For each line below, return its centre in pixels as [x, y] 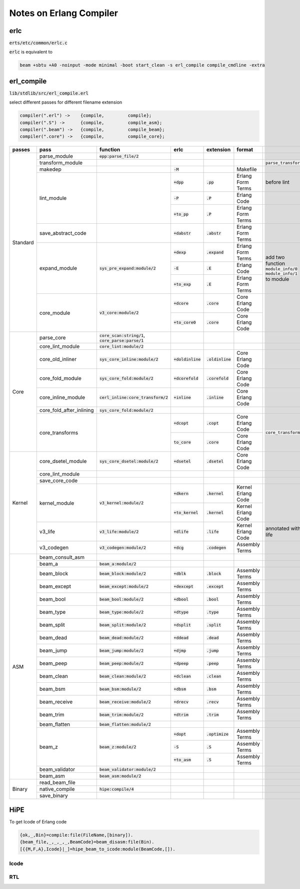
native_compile [57, 789]
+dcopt [181, 423]
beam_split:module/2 [123, 625]
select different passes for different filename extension [66, 102]
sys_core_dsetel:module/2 [129, 461]
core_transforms [59, 432]
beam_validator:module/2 [127, 769]
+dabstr [182, 233]
